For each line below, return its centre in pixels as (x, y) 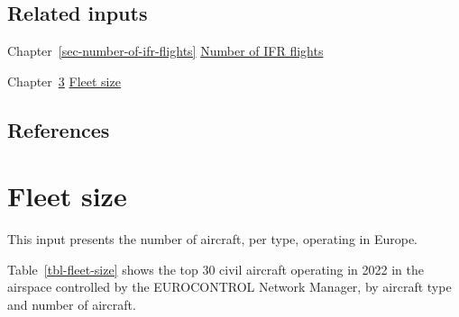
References (59, 129)
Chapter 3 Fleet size (64, 81)
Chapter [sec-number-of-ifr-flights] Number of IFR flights (165, 51)
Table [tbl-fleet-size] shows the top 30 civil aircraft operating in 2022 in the (216, 269)
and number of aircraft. (72, 305)
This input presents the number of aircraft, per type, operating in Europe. (212, 239)
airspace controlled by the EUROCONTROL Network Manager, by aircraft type (229, 287)
